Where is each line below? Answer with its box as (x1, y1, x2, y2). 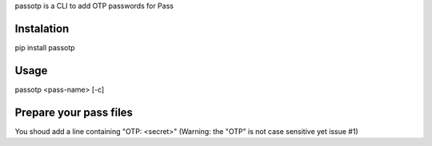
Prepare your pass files (14, 105, 134, 119)
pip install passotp (14, 42, 75, 52)
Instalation (14, 22, 70, 35)
